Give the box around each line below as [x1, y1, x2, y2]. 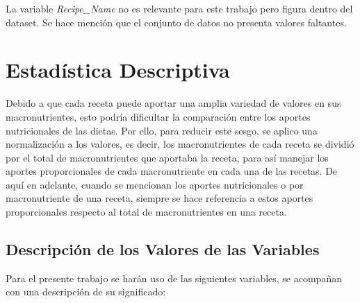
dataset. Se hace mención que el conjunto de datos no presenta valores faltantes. [6, 15, 347, 29]
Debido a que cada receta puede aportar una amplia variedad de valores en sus [6, 96, 341, 110]
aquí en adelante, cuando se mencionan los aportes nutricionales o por [6, 177, 304, 191]
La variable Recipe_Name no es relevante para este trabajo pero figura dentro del [6, 1, 353, 15]
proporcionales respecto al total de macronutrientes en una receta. [6, 205, 287, 219]
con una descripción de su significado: [6, 284, 166, 299]
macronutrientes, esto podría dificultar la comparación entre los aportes [6, 109, 311, 123]
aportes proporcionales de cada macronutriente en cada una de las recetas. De [6, 164, 338, 178]
